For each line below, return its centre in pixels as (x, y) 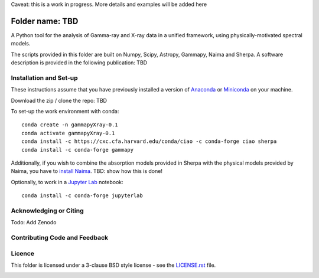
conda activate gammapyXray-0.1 (68, 133)
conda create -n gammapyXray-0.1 (70, 125)
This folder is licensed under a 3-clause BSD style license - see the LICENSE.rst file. (113, 265)
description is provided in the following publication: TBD (79, 63)
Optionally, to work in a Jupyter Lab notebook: (67, 182)
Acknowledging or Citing (47, 211)
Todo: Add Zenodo (34, 223)
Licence (23, 253)
